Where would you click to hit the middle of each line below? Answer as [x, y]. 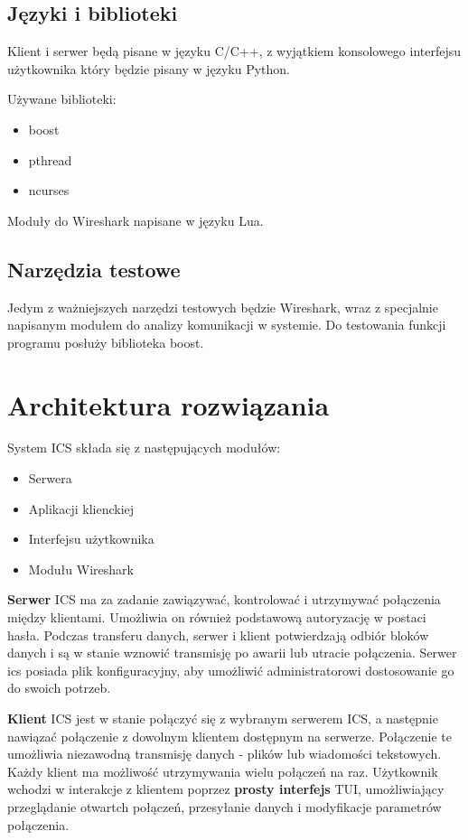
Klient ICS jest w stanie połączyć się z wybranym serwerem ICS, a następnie [223, 718]
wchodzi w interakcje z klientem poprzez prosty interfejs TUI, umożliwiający [226, 789]
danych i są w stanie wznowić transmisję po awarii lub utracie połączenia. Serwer [232, 653]
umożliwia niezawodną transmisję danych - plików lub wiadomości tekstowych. [225, 754]
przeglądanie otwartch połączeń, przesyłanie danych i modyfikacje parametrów [225, 806]
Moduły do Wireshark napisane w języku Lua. [136, 220]
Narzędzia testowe [94, 269]
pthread [50, 159]
